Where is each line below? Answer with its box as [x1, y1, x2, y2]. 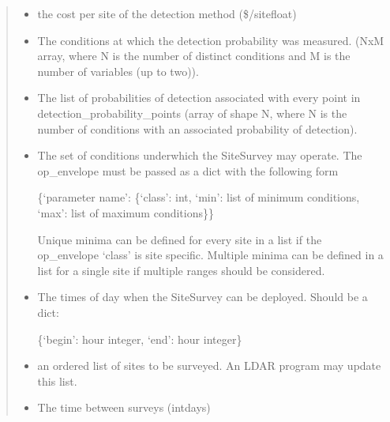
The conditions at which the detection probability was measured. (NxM [37, 32, 384, 48]
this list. [37, 372, 77, 389]
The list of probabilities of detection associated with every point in [37, 89, 361, 106]
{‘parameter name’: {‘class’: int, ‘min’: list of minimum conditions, [37, 189, 360, 205]
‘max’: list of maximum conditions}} [37, 204, 214, 220]
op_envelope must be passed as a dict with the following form [37, 162, 339, 179]
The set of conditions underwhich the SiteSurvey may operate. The [37, 147, 362, 164]
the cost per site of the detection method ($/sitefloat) [37, 6, 297, 21]
